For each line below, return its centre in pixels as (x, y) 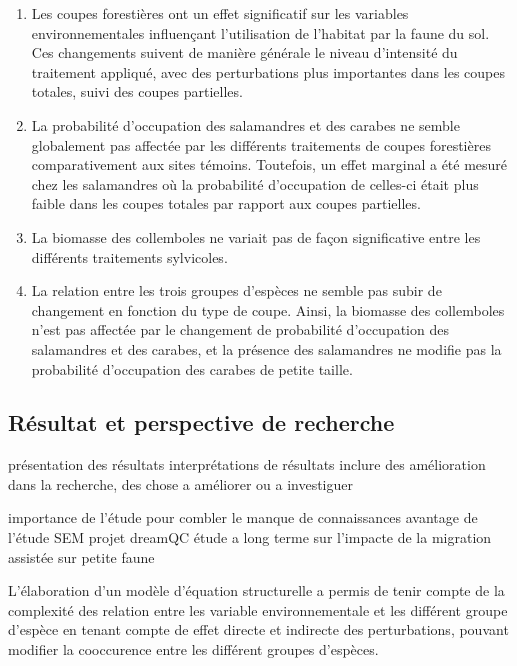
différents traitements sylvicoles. (129, 256)
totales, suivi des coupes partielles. (137, 91)
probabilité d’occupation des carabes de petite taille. (192, 368)
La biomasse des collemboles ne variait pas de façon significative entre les (256, 236)
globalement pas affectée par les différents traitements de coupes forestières (261, 144)
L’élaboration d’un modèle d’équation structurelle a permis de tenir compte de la (256, 590)
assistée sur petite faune (81, 556)
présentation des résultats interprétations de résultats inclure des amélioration (247, 464)
